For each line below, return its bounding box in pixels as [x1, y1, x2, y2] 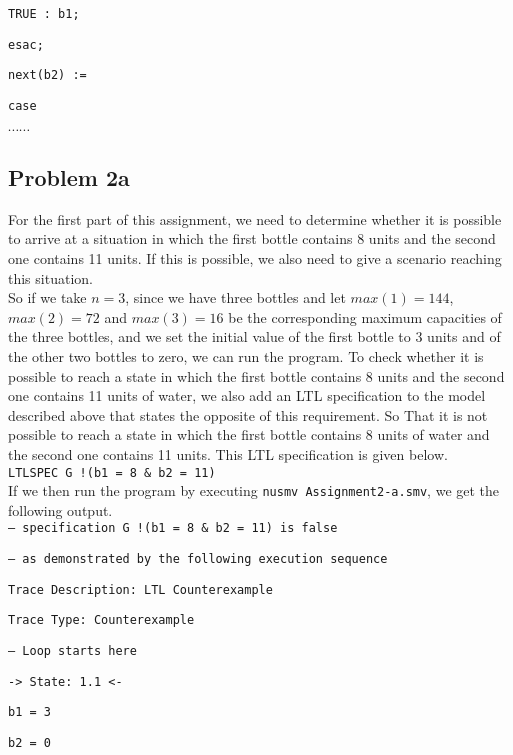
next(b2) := [8, 68, 87, 83]
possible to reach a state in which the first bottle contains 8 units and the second [8, 365, 505, 386]
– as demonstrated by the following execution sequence [8, 552, 388, 567]
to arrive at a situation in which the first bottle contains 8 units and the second [8, 228, 496, 249]
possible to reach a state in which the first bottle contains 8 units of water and [8, 424, 490, 445]
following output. [8, 499, 113, 520]
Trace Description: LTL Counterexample [8, 582, 273, 597]
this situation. [8, 267, 93, 288]
